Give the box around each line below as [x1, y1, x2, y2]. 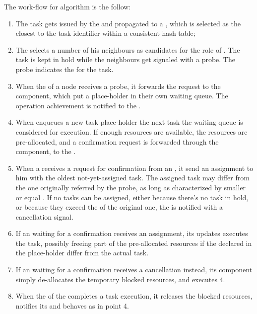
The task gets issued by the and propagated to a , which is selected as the [15, 18, 241, 28]
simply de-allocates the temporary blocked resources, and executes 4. [15, 274, 225, 284]
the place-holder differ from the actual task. [15, 247, 149, 258]
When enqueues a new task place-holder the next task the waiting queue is [15, 117, 243, 127]
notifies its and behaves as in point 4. [15, 300, 129, 311]
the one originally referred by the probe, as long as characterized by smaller [15, 182, 246, 192]
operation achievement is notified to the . [15, 100, 141, 110]
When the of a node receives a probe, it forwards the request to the [15, 80, 221, 91]
